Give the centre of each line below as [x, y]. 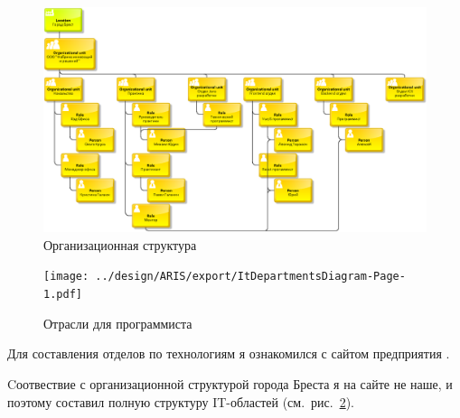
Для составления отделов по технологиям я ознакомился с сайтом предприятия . [229, 353]
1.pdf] [63, 295]
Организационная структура [120, 244]
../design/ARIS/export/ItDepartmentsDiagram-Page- [250, 277]
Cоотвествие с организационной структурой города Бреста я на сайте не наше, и [230, 383]
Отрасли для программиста [118, 323]
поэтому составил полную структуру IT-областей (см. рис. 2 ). [181, 401]
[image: [66, 277]
